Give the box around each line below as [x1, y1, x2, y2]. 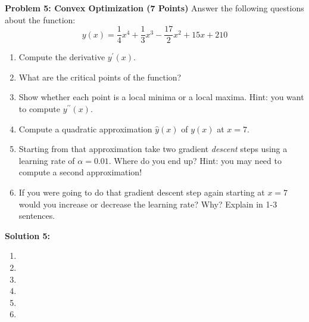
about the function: [5, 13, 76, 26]
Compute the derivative [18, 51, 105, 63]
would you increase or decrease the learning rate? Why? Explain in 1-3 [18, 197, 277, 210]
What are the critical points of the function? [18, 70, 182, 83]
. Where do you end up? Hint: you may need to [108, 154, 282, 166]
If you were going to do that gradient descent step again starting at [18, 186, 265, 198]
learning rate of [18, 154, 75, 166]
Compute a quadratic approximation [18, 122, 152, 135]
